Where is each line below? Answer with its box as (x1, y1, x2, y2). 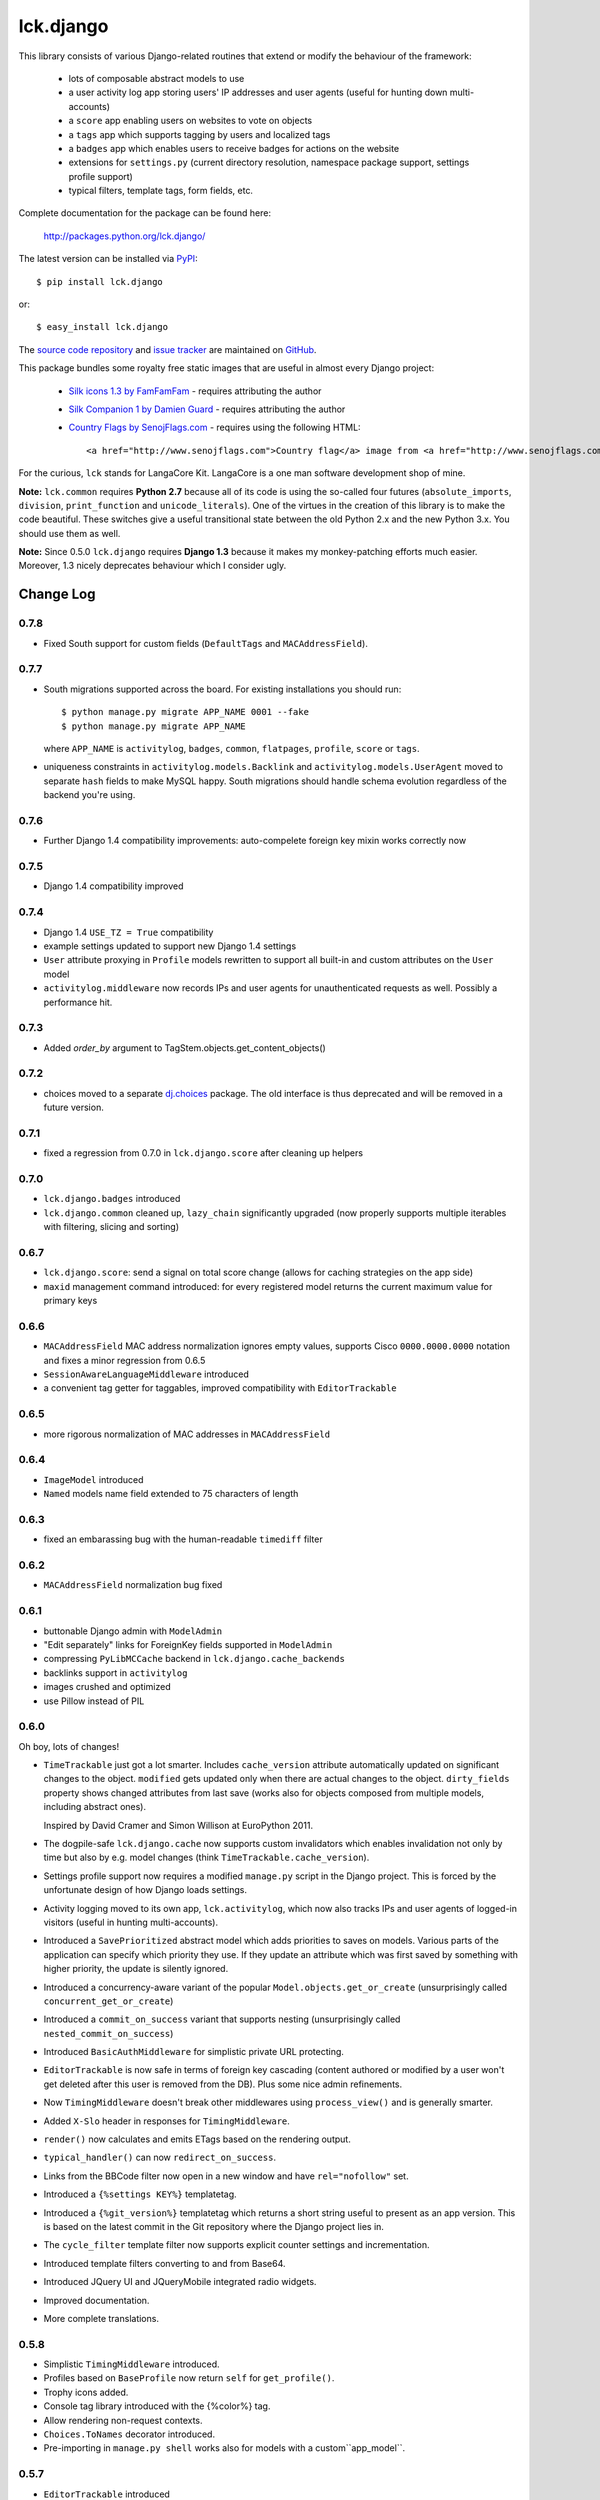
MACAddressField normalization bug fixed (43, 1579, 223, 1591)
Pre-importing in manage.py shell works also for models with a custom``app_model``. (43, 2442, 405, 2454)
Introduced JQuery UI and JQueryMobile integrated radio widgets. (43, 2276, 317, 2288)
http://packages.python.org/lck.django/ (43, 230, 206, 242)
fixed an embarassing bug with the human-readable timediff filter (43, 1533, 324, 1545)
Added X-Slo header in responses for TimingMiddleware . (43, 2115, 290, 2127)
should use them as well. (18, 527, 121, 539)
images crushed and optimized (43, 1681, 171, 1693)
